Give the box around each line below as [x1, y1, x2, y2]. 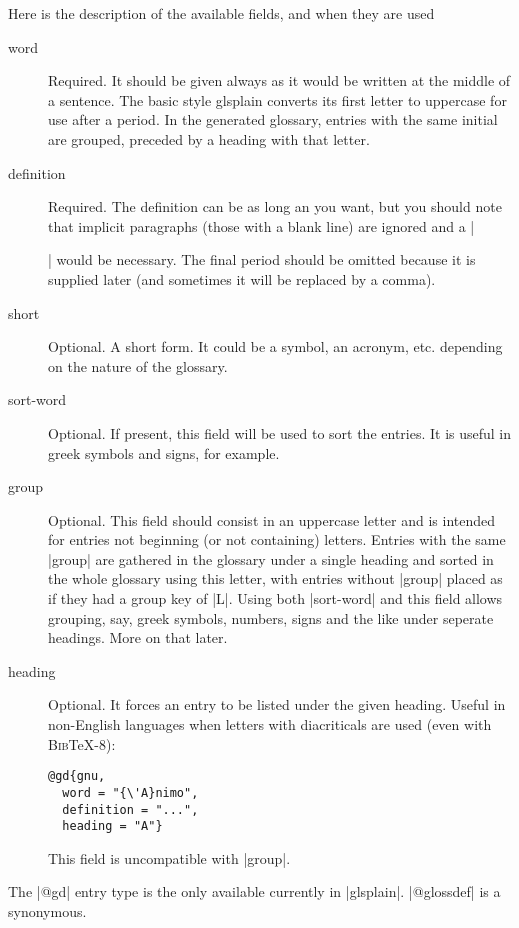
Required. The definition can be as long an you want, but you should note [48, 196, 502, 217]
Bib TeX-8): [48, 733, 116, 754]
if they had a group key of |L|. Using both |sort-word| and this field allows [48, 588, 503, 609]
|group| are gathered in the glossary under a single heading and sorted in [48, 548, 494, 569]
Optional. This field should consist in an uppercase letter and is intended [48, 509, 496, 530]
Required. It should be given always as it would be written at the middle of [48, 70, 511, 91]
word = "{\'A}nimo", [62, 785, 199, 800]
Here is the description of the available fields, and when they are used [8, 3, 435, 23]
